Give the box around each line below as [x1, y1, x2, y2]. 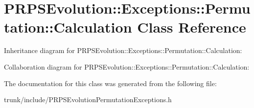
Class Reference [137, 17, 246, 37]
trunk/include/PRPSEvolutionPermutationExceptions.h [4, 94, 172, 105]
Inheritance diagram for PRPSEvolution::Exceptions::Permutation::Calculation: [4, 45, 242, 55]
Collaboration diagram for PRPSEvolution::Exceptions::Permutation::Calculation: [4, 61, 250, 72]
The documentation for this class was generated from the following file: [4, 78, 217, 88]
